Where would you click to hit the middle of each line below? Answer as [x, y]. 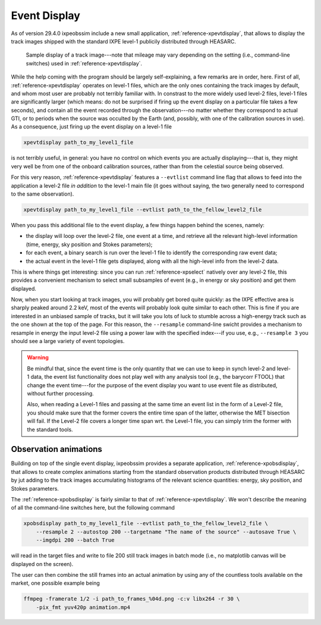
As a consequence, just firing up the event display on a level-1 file [92, 127]
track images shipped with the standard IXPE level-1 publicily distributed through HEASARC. [123, 41]
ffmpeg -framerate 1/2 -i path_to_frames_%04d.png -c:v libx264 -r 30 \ [132, 599]
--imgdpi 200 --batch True [75, 540]
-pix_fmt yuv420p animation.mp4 [83, 607]
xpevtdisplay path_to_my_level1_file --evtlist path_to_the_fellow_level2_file [143, 209]
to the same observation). [43, 194]
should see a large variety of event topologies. [68, 341]
